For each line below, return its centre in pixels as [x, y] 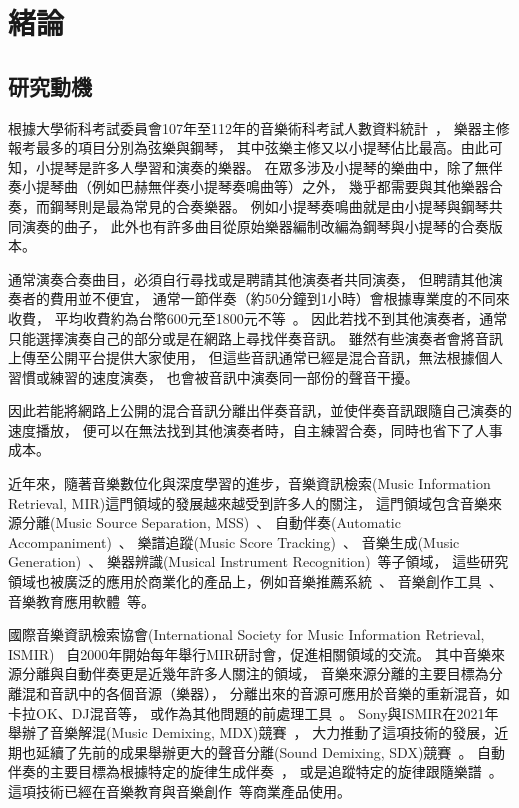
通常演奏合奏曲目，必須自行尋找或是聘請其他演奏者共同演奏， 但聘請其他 [248, 278]
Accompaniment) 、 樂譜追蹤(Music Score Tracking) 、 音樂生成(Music [234, 541]
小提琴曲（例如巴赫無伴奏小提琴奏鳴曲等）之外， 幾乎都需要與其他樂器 [255, 186]
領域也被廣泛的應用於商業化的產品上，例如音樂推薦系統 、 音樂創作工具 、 [255, 581]
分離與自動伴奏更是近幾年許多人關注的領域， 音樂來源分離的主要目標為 [255, 673]
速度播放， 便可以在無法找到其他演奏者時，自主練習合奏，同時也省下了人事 [255, 429]
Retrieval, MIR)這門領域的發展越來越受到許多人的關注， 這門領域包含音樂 [248, 502]
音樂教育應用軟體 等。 [81, 600]
